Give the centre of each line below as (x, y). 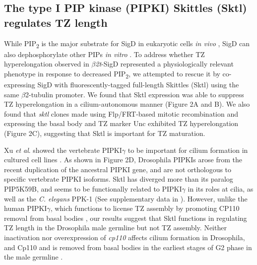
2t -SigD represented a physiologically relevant (164, 64)
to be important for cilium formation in (188, 150)
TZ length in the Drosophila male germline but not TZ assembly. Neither (115, 228)
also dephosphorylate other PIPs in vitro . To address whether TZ (104, 54)
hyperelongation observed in (47, 64)
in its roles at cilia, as (221, 188)
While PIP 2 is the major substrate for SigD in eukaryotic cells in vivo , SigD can (127, 44)
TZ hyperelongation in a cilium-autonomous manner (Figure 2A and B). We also (127, 104)
